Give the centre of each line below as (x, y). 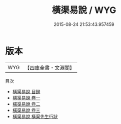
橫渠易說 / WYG (84, 10)
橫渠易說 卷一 (26, 98)
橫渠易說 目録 (26, 91)
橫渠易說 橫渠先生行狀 (35, 116)
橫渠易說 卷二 (26, 104)
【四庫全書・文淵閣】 (50, 68)
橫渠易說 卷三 (26, 110)
